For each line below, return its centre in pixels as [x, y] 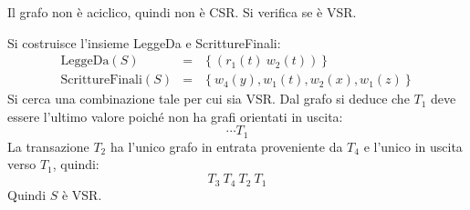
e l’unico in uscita [413, 146]
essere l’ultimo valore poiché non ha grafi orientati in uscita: [175, 116]
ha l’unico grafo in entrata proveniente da [226, 146]
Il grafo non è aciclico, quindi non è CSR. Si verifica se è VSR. [182, 12]
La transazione [48, 146]
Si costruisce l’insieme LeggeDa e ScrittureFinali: [144, 42]
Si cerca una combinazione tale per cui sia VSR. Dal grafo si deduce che [209, 99]
